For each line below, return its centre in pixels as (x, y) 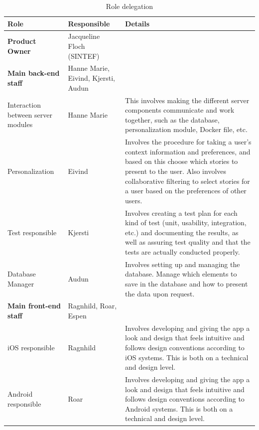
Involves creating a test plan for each (181, 213)
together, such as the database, (172, 119)
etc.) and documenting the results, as (182, 232)
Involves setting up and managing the (183, 264)
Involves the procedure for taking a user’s (188, 142)
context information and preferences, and (188, 151)
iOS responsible (31, 347)
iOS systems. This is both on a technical (187, 357)
